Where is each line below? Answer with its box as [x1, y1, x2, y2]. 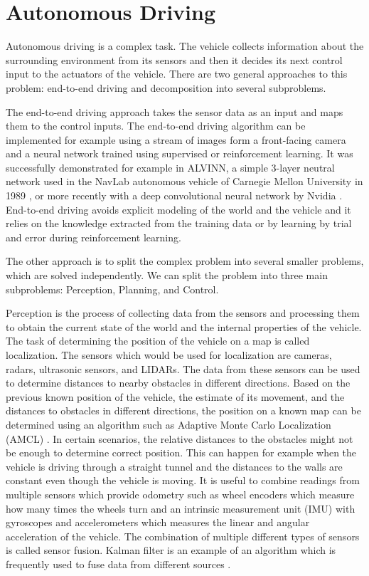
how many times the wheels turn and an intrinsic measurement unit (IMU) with [6, 501, 355, 515]
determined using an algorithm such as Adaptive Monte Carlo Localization [6, 417, 331, 431]
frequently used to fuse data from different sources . [6, 556, 231, 571]
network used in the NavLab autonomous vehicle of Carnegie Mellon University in [6, 174, 363, 189]
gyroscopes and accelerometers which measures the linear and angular [6, 515, 310, 530]
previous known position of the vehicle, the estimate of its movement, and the [6, 389, 345, 404]
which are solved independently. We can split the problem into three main [6, 268, 328, 283]
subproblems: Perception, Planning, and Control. [6, 281, 219, 296]
